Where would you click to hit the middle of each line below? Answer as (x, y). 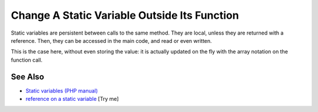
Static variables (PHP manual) (62, 90)
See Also (27, 77)
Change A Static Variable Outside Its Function (125, 15)
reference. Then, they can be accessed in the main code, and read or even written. (111, 40)
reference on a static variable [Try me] (72, 99)
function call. (27, 60)
